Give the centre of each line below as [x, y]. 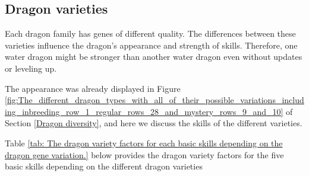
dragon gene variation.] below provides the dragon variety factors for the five [144, 154]
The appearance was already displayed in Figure [93, 88]
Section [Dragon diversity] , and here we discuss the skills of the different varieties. [154, 123]
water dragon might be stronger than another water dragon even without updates [154, 57]
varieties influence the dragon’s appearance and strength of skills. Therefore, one [151, 45]
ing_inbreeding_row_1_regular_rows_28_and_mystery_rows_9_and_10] [144, 111]
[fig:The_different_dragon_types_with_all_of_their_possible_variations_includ [154, 100]
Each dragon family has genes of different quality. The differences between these [150, 33]
